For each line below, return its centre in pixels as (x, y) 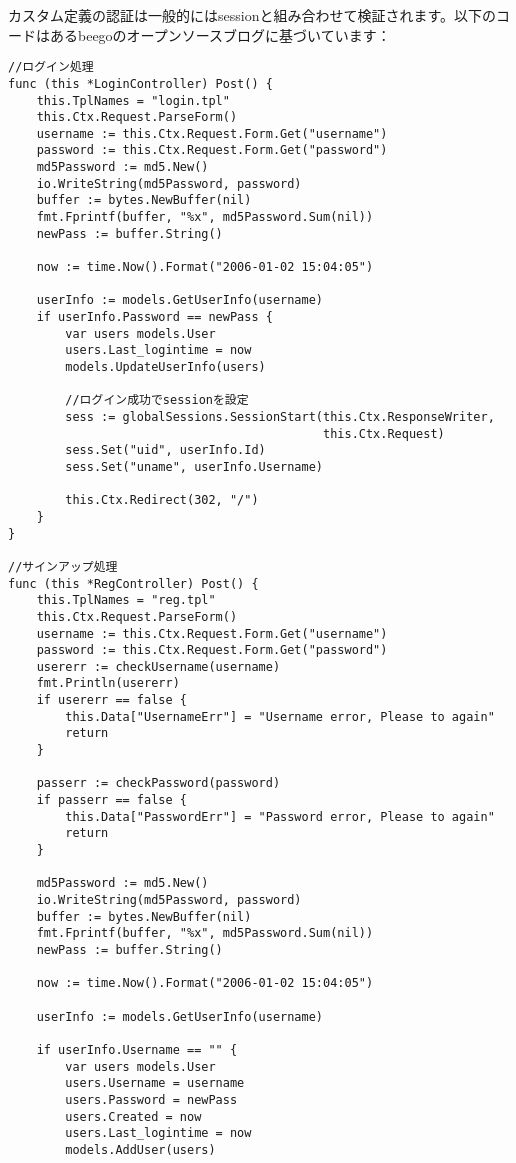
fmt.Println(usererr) (108, 683)
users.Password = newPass (151, 1099)
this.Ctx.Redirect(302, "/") (162, 500)
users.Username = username (155, 1083)
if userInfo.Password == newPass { (154, 317)
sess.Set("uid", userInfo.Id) (165, 450)
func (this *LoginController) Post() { (140, 83)
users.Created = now (133, 1116)
